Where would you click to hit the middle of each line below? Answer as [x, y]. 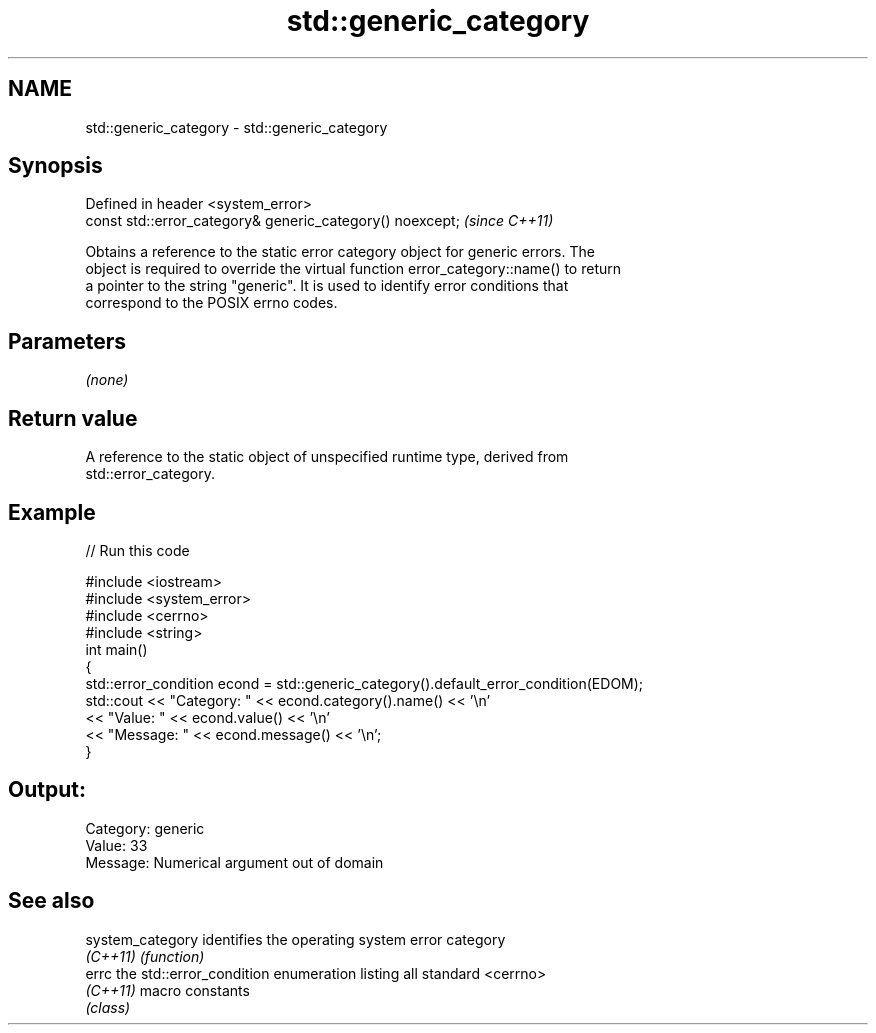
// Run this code [137, 550]
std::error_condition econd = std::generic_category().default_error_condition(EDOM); [364, 683]
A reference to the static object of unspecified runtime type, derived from [327, 457]
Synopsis [55, 166]
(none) [107, 380]
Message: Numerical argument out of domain [234, 862]
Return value [73, 418]
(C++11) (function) [145, 956]
